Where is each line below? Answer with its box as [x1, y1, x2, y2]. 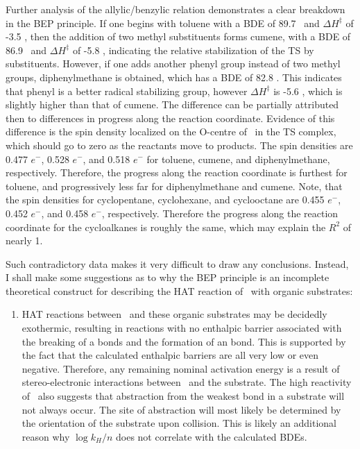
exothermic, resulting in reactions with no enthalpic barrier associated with [22, 321, 342, 335]
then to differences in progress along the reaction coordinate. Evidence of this [6, 110, 335, 125]
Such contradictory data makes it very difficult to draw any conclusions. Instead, [6, 256, 349, 271]
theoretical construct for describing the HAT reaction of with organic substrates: [6, 283, 353, 298]
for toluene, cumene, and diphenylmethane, [146, 151, 330, 166]
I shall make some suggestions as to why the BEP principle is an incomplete [6, 270, 329, 285]
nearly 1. [6, 233, 43, 248]
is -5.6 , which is [273, 83, 343, 98]
